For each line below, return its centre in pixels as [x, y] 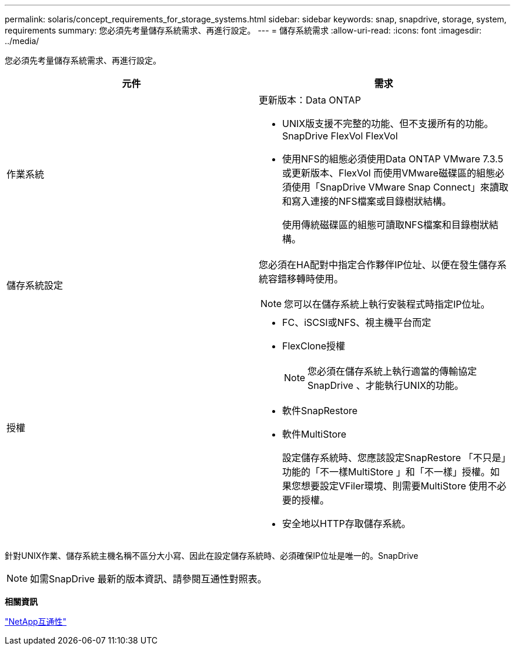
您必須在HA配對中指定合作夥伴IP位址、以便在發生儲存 [378, 265]
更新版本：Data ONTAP [310, 100]
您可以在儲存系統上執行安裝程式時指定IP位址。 [387, 304]
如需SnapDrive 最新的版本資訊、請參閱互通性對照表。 [148, 579]
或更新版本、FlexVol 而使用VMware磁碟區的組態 [389, 173]
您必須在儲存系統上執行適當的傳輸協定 [392, 371]
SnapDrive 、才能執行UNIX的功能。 [386, 385]
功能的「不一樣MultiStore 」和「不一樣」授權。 [386, 472]
